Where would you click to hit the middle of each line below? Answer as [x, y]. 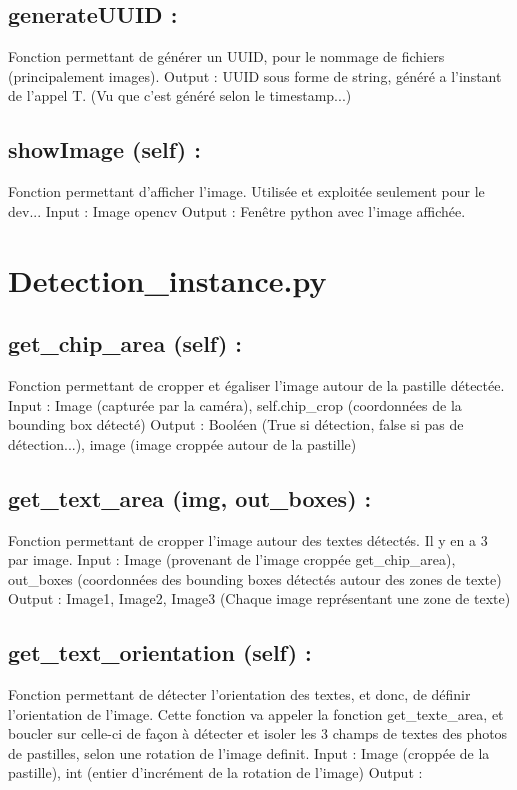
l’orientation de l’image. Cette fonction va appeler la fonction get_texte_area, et [256, 713]
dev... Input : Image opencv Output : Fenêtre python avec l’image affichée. [237, 210]
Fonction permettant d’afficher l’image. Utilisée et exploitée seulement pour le [246, 191]
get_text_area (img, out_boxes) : [190, 497]
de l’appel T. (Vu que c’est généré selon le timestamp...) [180, 95]
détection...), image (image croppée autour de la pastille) [182, 443]
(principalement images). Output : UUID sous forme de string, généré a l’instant [255, 75]
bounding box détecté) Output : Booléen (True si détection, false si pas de [236, 424]
